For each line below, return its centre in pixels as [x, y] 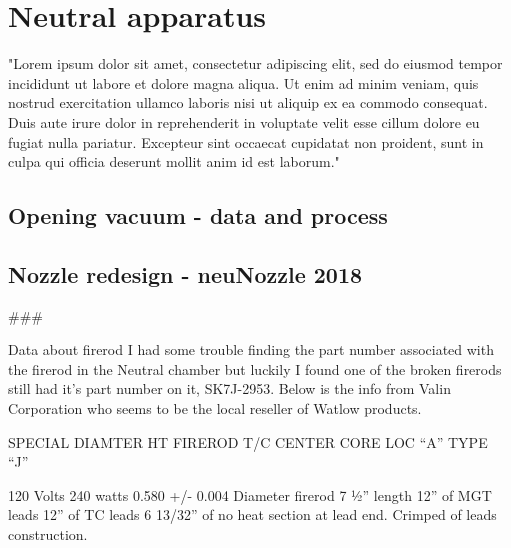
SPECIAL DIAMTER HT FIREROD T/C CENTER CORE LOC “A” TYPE [248, 441]
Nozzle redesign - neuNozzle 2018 [185, 273]
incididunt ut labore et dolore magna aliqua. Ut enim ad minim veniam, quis [243, 82]
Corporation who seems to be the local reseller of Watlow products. [215, 408]
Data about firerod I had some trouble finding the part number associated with [251, 349]
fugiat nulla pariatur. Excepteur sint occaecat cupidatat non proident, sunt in [246, 141]
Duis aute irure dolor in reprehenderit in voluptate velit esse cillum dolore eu [244, 121]
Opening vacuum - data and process [198, 215]
